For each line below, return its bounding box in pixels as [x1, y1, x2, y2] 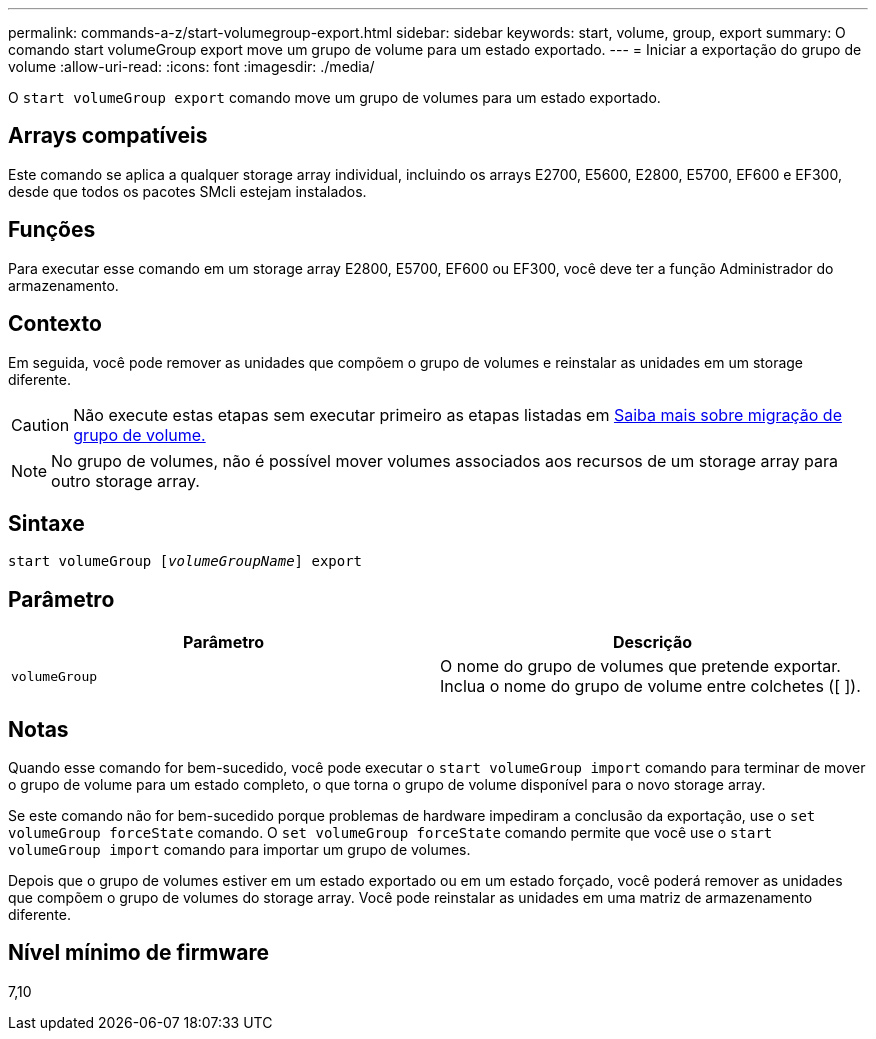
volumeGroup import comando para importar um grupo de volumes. [8, 841, 471, 859]
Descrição [612, 632, 693, 653]
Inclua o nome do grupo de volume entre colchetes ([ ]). [440, 676, 861, 697]
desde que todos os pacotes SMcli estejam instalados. [8, 182, 367, 200]
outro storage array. [51, 470, 200, 491]
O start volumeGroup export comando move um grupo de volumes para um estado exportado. [8, 89, 661, 106]
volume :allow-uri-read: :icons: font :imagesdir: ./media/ [8, 58, 375, 75]
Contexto [8, 311, 102, 337]
